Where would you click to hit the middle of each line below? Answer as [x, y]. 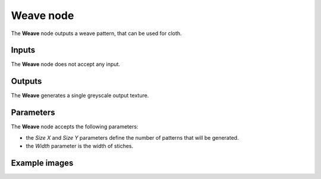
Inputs [23, 50]
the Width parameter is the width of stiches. [80, 146]
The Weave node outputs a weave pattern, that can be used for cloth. [96, 33]
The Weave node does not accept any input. [65, 64]
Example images [42, 163]
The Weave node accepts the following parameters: [75, 127]
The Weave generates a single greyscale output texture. [80, 96]
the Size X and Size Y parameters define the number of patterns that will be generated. [132, 137]
